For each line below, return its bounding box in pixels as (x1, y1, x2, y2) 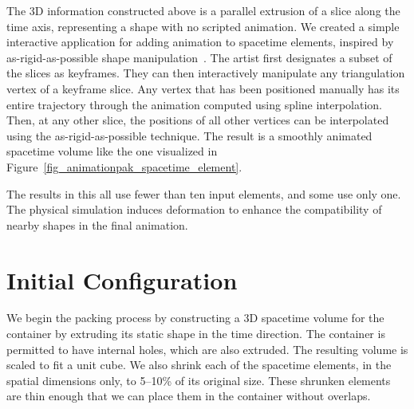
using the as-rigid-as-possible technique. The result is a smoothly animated (6, 127, 373, 144)
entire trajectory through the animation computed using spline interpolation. (6, 96, 382, 112)
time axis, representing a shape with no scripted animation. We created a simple (6, 18, 400, 34)
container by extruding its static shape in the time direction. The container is (6, 325, 385, 342)
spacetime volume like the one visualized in (6, 143, 218, 159)
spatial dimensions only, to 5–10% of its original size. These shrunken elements (6, 372, 391, 388)
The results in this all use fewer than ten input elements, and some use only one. (6, 185, 401, 202)
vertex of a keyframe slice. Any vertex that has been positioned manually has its (6, 80, 400, 96)
